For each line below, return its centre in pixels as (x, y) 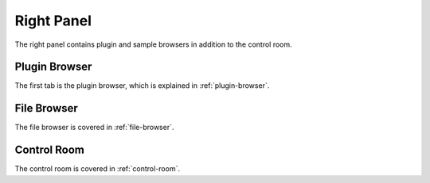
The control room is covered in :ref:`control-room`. (98, 169)
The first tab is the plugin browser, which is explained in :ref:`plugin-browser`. (142, 86)
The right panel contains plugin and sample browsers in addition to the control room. (153, 44)
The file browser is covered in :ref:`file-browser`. (94, 128)
